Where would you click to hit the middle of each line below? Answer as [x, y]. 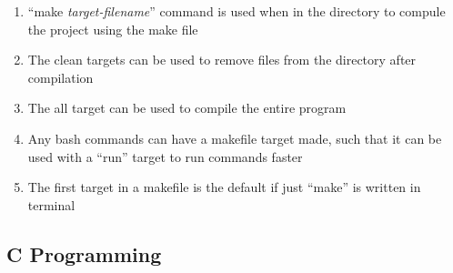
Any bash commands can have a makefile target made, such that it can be [235, 138]
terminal [51, 204]
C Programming [84, 253]
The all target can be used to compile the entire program [187, 108]
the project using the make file [113, 29]
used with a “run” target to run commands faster [165, 156]
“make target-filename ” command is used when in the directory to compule [237, 11]
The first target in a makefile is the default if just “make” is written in [224, 187]
